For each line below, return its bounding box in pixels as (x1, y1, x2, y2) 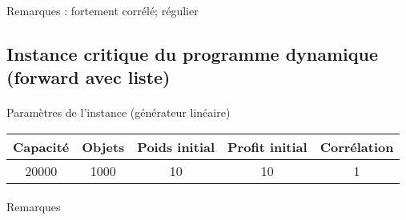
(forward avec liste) (6, 64, 171, 89)
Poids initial (137, 137, 215, 156)
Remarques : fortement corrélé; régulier (6, 2, 199, 18)
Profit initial (227, 137, 308, 156)
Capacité (13, 137, 70, 156)
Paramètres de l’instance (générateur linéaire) (6, 103, 231, 120)
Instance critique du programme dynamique (6, 41, 379, 66)
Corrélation (320, 137, 394, 156)
